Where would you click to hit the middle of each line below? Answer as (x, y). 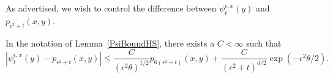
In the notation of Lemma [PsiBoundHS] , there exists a (110, 43)
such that (264, 43)
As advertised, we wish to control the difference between (111, 8)
